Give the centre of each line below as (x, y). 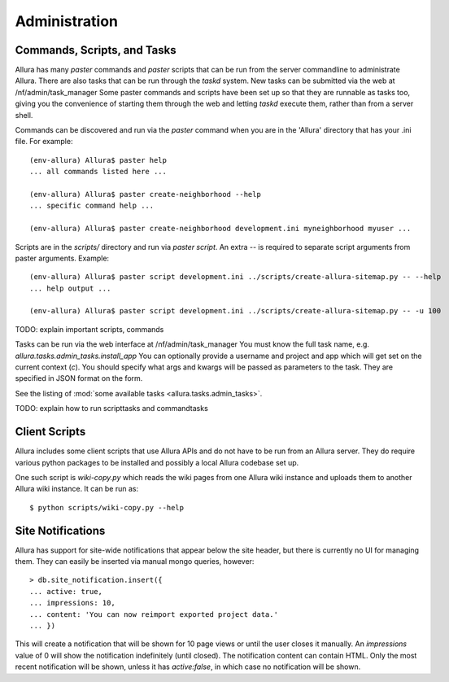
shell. (24, 115)
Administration (66, 21)
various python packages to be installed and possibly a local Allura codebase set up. (157, 462)
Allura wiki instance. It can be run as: (77, 489)
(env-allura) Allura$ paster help (98, 160)
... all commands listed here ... (98, 172)
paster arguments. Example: (62, 258)
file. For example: (44, 142)
